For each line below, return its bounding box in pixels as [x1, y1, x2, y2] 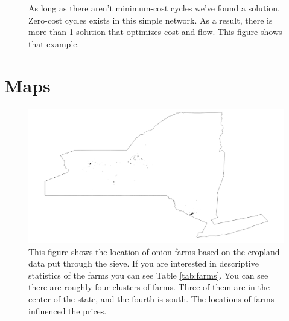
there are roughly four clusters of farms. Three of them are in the [28, 280, 270, 293]
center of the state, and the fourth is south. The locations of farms [28, 293, 275, 305]
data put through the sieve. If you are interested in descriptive [28, 257, 259, 270]
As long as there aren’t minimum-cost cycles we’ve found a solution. [28, 2, 280, 14]
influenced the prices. [28, 304, 107, 317]
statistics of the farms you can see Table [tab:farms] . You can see [28, 268, 268, 281]
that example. [28, 37, 80, 50]
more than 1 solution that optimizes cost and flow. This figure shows [28, 25, 282, 38]
